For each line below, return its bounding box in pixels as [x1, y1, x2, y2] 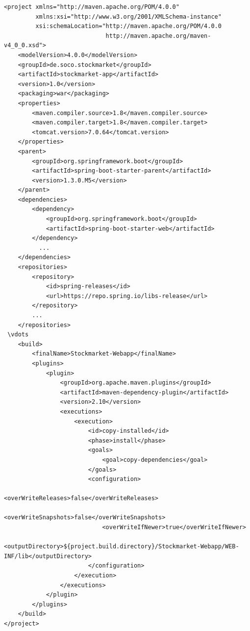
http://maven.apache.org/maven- [105, 32, 211, 39]
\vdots [7, 331, 29, 338]
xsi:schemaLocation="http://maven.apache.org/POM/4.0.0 [35, 23, 222, 30]
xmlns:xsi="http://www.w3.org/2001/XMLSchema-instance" [35, 13, 222, 20]
